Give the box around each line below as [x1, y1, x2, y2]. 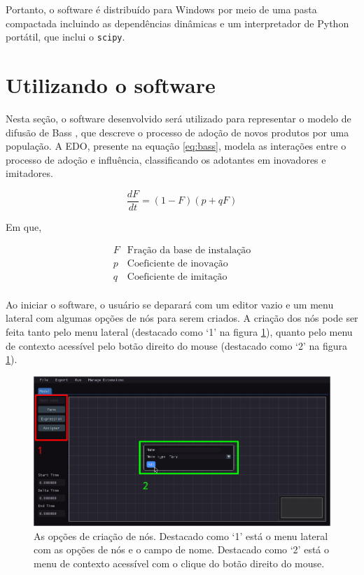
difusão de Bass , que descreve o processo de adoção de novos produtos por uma [6, 125, 349, 139]
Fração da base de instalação [127, 245, 251, 255]
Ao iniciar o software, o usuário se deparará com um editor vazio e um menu [6, 297, 334, 311]
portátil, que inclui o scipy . [6, 29, 125, 44]
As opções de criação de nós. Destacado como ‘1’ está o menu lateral [34, 528, 328, 543]
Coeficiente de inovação [127, 258, 228, 269]
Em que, [6, 220, 42, 234]
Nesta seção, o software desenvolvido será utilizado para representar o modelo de [6, 111, 351, 125]
